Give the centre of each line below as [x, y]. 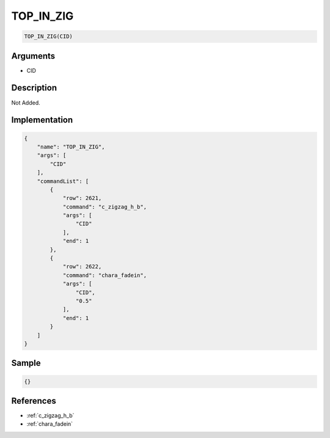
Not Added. [26, 102]
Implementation [42, 120]
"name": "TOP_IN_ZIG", [71, 147]
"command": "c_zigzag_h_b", [105, 207]
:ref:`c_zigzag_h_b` [50, 415]
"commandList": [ [63, 181]
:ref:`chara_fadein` [50, 424]
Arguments [33, 56]
